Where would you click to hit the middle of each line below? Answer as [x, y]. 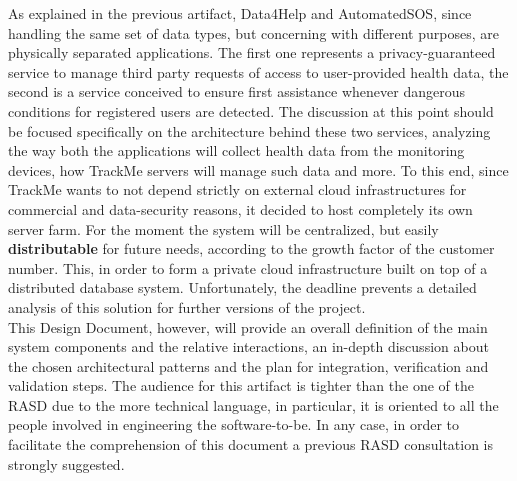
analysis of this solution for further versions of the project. [187, 306]
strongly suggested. [66, 463]
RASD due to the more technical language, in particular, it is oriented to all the [253, 404]
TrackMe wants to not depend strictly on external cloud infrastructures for [237, 189]
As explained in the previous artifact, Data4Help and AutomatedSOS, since [240, 13]
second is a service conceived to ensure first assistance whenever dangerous [236, 91]
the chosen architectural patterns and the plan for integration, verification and [248, 365]
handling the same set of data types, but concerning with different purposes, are [253, 32]
